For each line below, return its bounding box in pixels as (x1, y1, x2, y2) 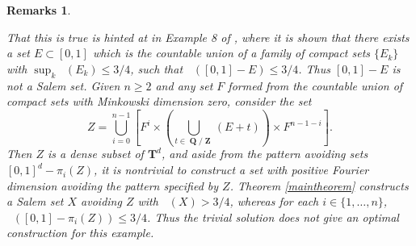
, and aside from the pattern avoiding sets (161, 145, 368, 162)
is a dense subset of (48, 145, 144, 162)
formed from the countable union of (228, 77, 403, 94)
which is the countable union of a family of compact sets (92, 44, 371, 61)
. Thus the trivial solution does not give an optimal (147, 208, 399, 225)
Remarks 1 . (6, 2, 71, 18)
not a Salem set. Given (6, 77, 120, 94)
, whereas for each (229, 193, 319, 210)
